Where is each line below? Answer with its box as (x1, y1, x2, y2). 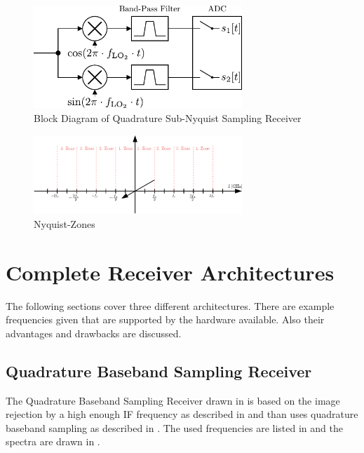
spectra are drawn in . (6, 434, 100, 449)
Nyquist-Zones (34, 216, 95, 231)
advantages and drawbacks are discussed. (6, 325, 182, 340)
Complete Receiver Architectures (6, 257, 335, 286)
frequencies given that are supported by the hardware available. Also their (6, 312, 325, 327)
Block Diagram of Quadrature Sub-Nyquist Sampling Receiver (34, 110, 302, 125)
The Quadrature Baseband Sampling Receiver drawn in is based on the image (6, 393, 340, 407)
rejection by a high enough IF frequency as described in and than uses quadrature (6, 407, 358, 421)
